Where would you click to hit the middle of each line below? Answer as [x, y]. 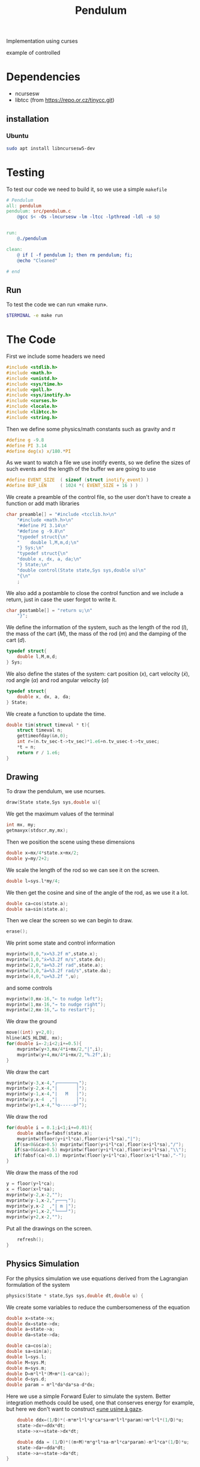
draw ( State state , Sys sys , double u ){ [53, 802]
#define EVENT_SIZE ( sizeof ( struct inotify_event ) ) [77, 480]
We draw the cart [28, 1072]
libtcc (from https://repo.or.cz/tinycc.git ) [65, 100]
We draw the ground [32, 1021]
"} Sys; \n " [31, 548]
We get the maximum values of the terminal [60, 814]
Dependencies [43, 77]
